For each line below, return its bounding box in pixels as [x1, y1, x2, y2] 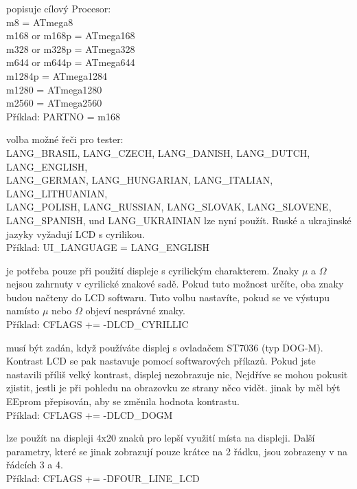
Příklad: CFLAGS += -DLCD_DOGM [6, 407, 173, 422]
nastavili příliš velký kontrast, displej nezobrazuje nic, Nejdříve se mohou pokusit [6, 367, 348, 381]
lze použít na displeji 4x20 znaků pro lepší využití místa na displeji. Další [6, 431, 315, 445]
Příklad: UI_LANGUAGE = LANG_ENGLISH [6, 240, 210, 254]
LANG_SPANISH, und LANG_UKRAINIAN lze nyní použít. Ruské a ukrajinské [6, 213, 352, 227]
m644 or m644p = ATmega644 [6, 55, 135, 69]
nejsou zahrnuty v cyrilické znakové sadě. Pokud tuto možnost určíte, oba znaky [6, 276, 344, 291]
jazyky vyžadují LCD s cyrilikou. [6, 226, 145, 241]
